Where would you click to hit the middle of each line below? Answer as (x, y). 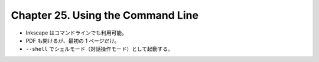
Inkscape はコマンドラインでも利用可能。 (76, 33)
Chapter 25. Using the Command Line (105, 15)
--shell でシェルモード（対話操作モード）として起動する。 (100, 49)
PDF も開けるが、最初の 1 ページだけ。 (73, 40)
